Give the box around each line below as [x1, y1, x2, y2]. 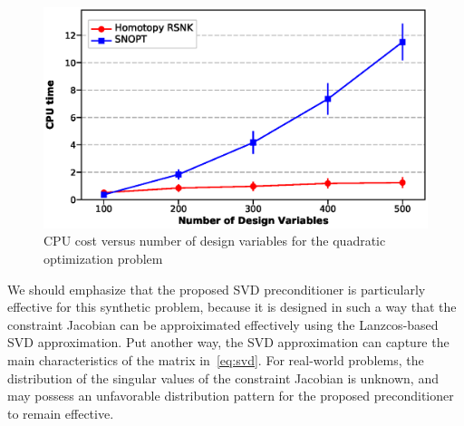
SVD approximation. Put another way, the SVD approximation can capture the [7, 333, 449, 352]
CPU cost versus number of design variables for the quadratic [43, 231, 386, 250]
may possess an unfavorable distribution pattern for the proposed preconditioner [7, 386, 454, 405]
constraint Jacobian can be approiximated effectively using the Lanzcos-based [7, 315, 439, 334]
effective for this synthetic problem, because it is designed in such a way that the [7, 297, 457, 316]
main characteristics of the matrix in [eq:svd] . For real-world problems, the [7, 351, 424, 370]
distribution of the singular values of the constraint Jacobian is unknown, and [7, 368, 439, 387]
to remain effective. [7, 403, 114, 422]
